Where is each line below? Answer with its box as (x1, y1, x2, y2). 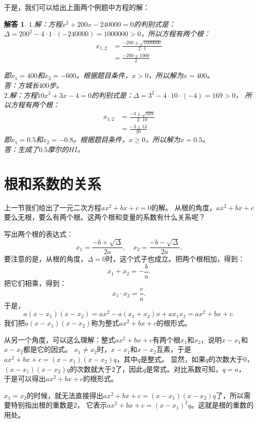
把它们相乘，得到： (4, 277, 66, 288)
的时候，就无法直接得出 (27, 390, 104, 400)
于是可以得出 (4, 373, 46, 384)
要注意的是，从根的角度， (4, 254, 87, 264)
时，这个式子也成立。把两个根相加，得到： (106, 254, 245, 264)
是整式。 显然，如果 (140, 353, 205, 364)
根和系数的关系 (4, 173, 102, 193)
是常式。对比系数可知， (146, 363, 223, 374)
